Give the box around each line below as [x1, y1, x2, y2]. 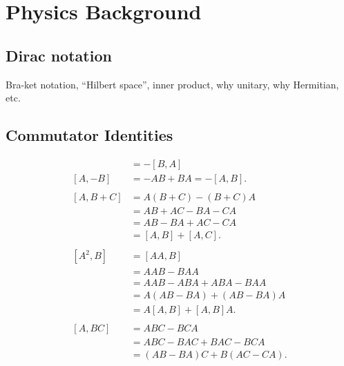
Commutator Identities [6, 124, 173, 146]
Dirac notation [6, 44, 112, 66]
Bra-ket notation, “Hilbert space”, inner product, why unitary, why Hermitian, [6, 77, 339, 91]
